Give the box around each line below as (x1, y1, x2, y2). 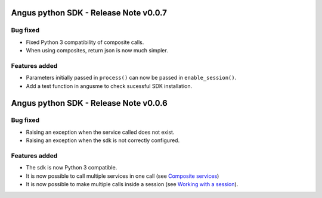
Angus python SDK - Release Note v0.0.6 (11, 98, 168, 108)
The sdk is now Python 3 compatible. (26, 164, 117, 171)
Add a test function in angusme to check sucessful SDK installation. (26, 82, 193, 89)
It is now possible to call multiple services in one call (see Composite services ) (26, 172, 219, 180)
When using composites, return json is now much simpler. (26, 47, 168, 54)
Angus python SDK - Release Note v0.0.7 (11, 8, 167, 18)
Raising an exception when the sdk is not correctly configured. (26, 137, 180, 144)
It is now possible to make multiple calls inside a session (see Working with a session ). (26, 181, 239, 188)
